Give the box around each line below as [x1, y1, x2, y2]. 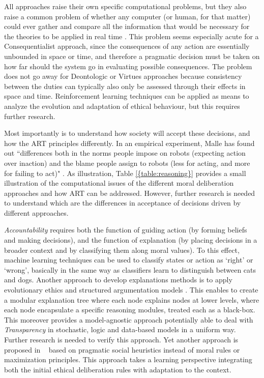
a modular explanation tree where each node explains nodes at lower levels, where [4, 294, 259, 305]
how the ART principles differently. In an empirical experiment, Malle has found [4, 137, 255, 148]
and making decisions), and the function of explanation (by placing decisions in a [4, 235, 257, 245]
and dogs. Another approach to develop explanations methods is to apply [4, 274, 232, 285]
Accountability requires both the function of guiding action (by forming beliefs [4, 224, 247, 235]
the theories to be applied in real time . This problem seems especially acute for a [4, 31, 259, 41]
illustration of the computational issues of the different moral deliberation [4, 178, 234, 188]
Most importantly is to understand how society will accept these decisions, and [4, 128, 250, 138]
